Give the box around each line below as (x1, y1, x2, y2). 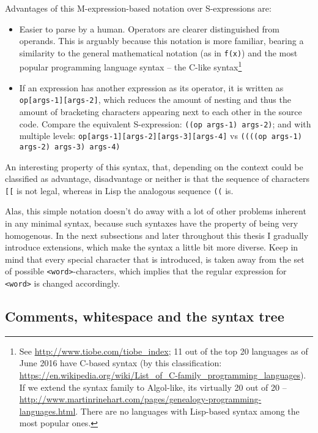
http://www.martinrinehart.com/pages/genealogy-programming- (19, 393, 262, 405)
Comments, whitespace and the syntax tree (5, 307, 284, 326)
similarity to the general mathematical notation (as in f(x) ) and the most (19, 46, 298, 59)
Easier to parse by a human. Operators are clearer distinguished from (19, 22, 279, 35)
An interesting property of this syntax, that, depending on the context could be (5, 160, 303, 173)
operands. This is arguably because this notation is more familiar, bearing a (19, 34, 304, 47)
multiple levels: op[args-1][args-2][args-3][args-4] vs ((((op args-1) (19, 129, 302, 142)
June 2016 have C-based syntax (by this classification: (19, 356, 222, 369)
